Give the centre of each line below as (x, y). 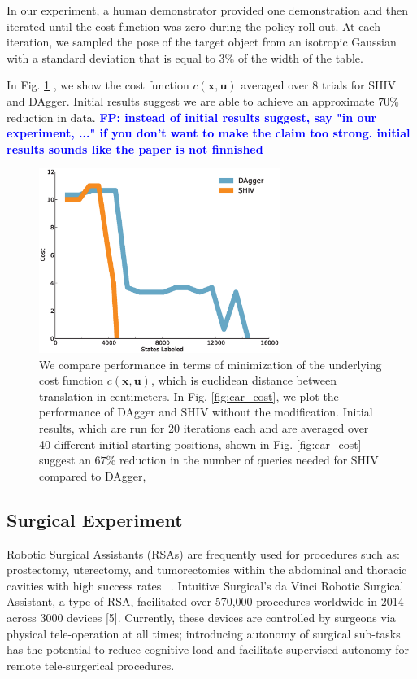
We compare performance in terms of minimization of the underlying (211, 364)
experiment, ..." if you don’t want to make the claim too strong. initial (208, 133)
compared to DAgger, (93, 475)
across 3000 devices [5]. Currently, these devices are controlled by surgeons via (201, 618)
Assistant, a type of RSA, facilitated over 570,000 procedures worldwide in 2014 (205, 601)
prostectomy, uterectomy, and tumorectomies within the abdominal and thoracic (207, 570)
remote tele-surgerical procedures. (91, 665)
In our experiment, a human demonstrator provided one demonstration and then (207, 10)
